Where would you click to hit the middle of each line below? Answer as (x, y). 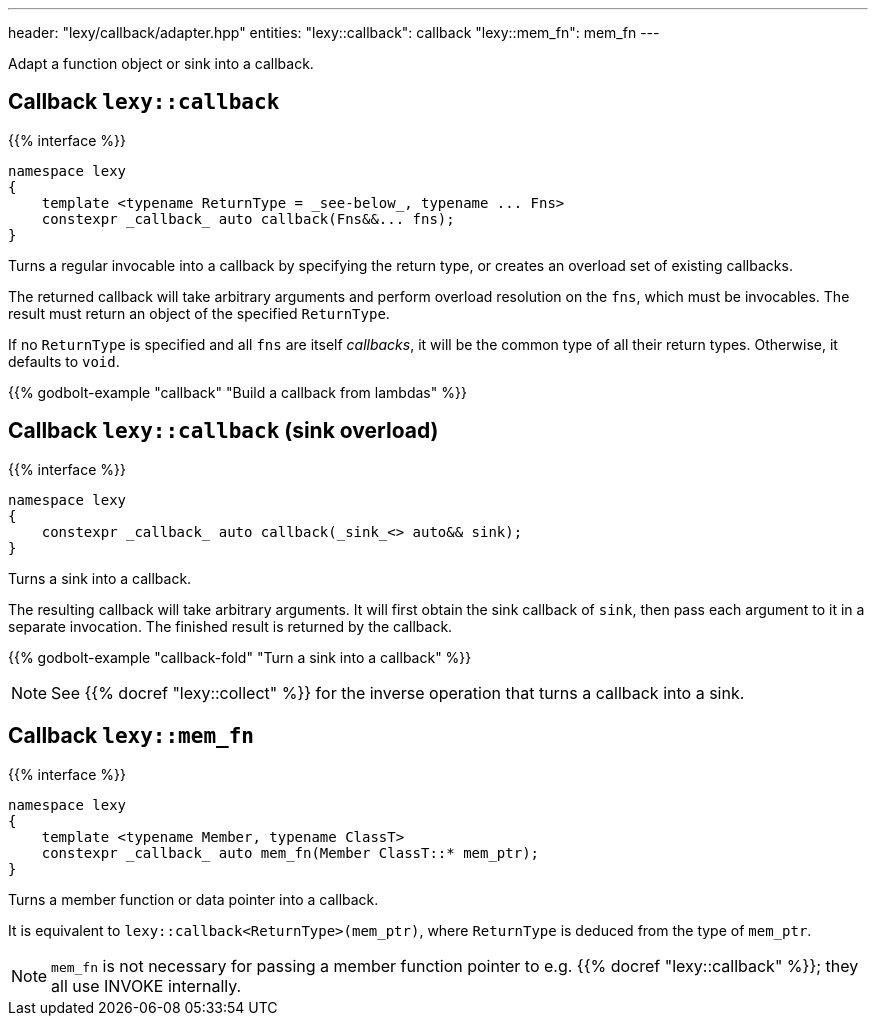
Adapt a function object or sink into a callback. (161, 63)
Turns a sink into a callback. (100, 578)
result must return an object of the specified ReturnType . (199, 313)
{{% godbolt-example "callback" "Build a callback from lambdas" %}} (237, 392)
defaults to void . (64, 361)
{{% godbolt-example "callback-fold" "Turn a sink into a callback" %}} (240, 657)
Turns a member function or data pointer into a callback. (193, 899)
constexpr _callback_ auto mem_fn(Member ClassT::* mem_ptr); (290, 852)
